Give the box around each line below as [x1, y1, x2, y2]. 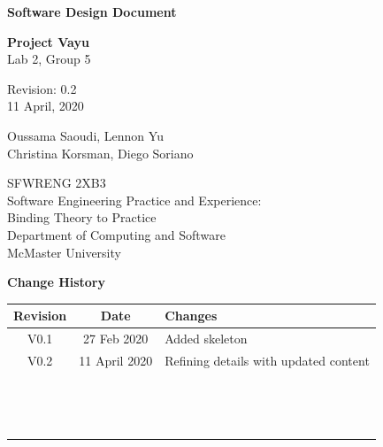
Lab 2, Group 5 [7, 50, 91, 68]
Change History [7, 273, 106, 291]
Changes [165, 306, 218, 325]
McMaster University [7, 243, 121, 261]
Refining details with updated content [165, 351, 370, 369]
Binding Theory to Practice [7, 208, 157, 227]
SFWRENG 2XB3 [7, 173, 106, 192]
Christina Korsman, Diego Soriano [7, 143, 194, 162]
